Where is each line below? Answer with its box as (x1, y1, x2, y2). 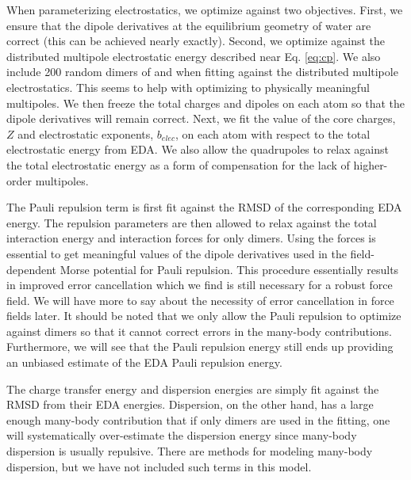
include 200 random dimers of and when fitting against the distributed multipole (6, 63, 398, 80)
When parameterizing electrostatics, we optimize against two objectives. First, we (6, 2, 403, 17)
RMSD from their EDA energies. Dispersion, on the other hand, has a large (6, 396, 374, 413)
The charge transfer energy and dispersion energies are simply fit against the (6, 380, 379, 397)
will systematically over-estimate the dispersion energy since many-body (6, 427, 357, 444)
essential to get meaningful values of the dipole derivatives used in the (6, 245, 347, 261)
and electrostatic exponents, (17, 125, 154, 142)
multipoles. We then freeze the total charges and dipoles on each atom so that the (6, 94, 405, 111)
